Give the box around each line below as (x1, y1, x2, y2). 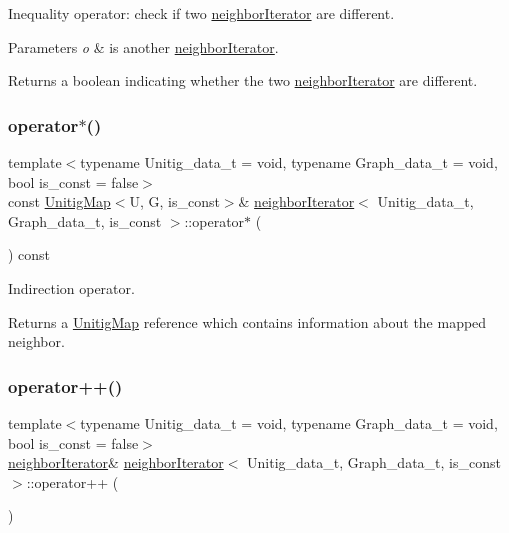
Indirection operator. (8, 277, 135, 298)
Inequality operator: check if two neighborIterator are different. (8, 3, 395, 23)
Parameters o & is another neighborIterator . (8, 36, 279, 57)
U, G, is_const (129, 191, 220, 212)
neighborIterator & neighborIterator (8, 452, 224, 473)
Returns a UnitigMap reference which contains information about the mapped (8, 311, 487, 332)
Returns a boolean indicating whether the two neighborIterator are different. (8, 70, 478, 91)
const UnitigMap (8, 191, 111, 212)
